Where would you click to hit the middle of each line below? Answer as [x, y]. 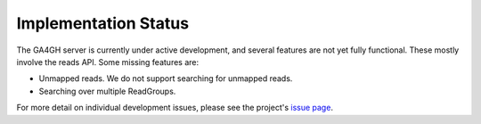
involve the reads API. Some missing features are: [108, 62]
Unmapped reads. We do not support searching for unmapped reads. [166, 79]
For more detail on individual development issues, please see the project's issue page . [175, 108]
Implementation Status [103, 23]
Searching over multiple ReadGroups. [107, 91]
